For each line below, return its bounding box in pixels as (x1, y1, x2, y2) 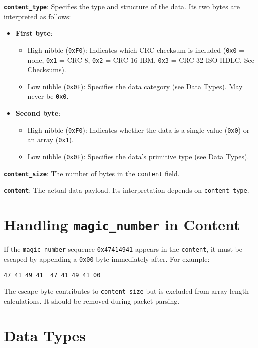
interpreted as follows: (4, 11, 71, 21)
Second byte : (15, 108, 61, 118)
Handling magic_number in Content (4, 214, 240, 235)
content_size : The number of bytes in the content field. (4, 168, 180, 178)
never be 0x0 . (27, 91, 69, 101)
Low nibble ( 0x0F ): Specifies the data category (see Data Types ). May (27, 81, 243, 91)
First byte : (15, 28, 53, 38)
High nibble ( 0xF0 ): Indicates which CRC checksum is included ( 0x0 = (27, 44, 245, 55)
